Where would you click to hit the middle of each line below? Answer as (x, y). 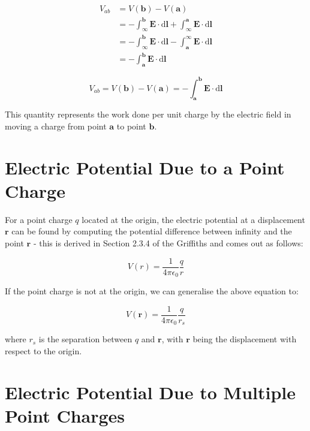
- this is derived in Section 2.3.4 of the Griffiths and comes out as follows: (168, 243)
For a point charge (39, 219)
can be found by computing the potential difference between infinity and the (152, 231)
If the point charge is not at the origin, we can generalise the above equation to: (152, 291)
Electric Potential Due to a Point (145, 167)
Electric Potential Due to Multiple (150, 392)
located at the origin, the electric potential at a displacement (193, 219)
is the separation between (85, 339)
